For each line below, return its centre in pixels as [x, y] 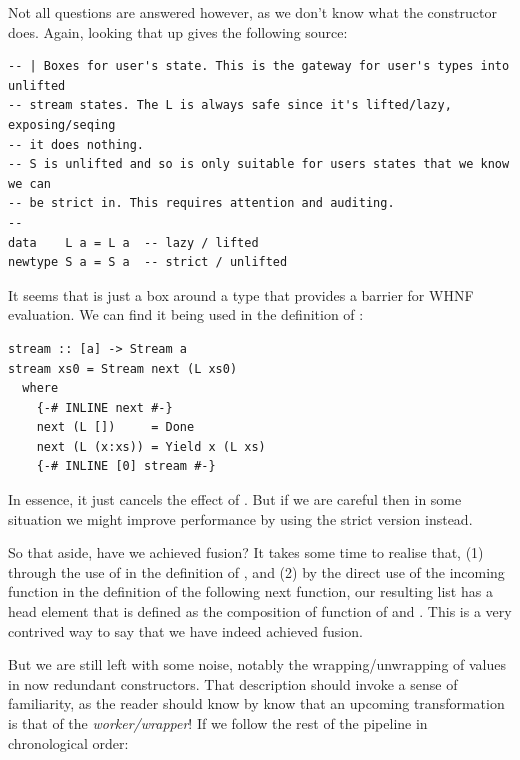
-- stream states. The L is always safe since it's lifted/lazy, [230, 105]
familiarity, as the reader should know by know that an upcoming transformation [256, 703]
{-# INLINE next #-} [104, 407]
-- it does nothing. [76, 144]
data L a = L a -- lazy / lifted [133, 242]
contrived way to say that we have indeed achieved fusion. [185, 630]
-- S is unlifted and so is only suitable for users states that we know [259, 164]
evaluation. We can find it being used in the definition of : [186, 314]
